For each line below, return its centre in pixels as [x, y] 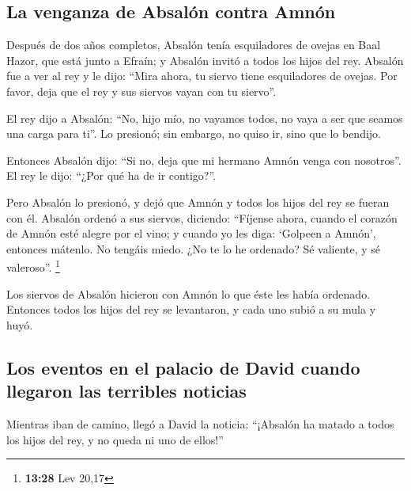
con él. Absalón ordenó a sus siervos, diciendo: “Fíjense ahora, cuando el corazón [202, 217]
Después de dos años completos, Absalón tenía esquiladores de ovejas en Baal [194, 45]
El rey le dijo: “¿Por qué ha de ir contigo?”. [111, 175]
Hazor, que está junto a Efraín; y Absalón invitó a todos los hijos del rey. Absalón [205, 60]
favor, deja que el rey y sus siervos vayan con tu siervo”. [141, 91]
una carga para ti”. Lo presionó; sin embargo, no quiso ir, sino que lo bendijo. [194, 133]
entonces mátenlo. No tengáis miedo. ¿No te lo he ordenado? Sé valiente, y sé [194, 248]
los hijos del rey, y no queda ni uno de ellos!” [115, 439]
